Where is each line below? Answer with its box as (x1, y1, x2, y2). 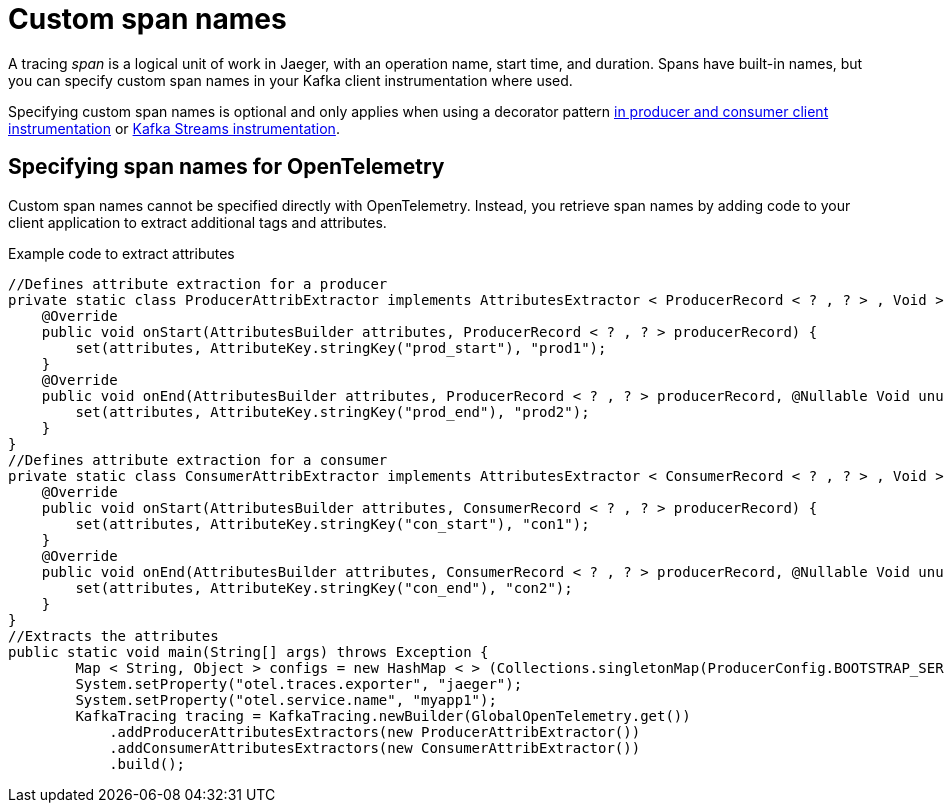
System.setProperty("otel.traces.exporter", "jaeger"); (75, 675, 523, 692)
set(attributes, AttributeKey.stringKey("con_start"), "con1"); (75, 515, 590, 532)
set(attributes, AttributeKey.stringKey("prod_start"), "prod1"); (75, 339, 607, 356)
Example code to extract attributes (8, 244, 235, 262)
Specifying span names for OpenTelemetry (8, 154, 445, 180)
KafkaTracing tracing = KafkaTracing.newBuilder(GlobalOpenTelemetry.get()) (75, 707, 691, 724)
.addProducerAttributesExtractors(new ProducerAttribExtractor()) (109, 723, 641, 740)
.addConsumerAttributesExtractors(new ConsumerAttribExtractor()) (109, 739, 641, 756)
